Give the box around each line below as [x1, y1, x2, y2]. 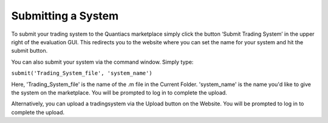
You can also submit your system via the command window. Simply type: [11, 58, 194, 65]
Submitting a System [11, 9, 119, 22]
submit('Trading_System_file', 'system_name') [11, 70, 152, 77]
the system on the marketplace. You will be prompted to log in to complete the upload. [11, 88, 227, 96]
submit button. [11, 47, 48, 55]
